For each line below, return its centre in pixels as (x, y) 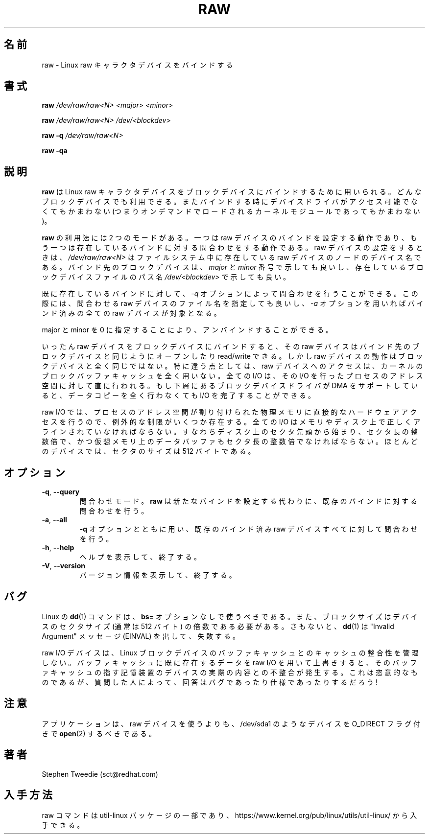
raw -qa (55, 151)
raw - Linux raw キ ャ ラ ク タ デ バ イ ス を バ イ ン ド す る (137, 65)
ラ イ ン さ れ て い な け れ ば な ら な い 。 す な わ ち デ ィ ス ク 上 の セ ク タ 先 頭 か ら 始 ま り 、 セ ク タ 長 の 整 (230, 432)
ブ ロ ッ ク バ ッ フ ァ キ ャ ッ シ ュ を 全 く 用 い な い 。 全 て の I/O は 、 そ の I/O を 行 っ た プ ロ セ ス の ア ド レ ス (232, 376)
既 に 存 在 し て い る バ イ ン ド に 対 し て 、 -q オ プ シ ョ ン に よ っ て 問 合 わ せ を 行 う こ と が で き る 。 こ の (230, 294)
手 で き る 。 (63, 825)
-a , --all (54, 520)
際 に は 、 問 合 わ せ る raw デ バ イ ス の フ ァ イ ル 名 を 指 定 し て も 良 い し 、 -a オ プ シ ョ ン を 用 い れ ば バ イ (233, 303)
